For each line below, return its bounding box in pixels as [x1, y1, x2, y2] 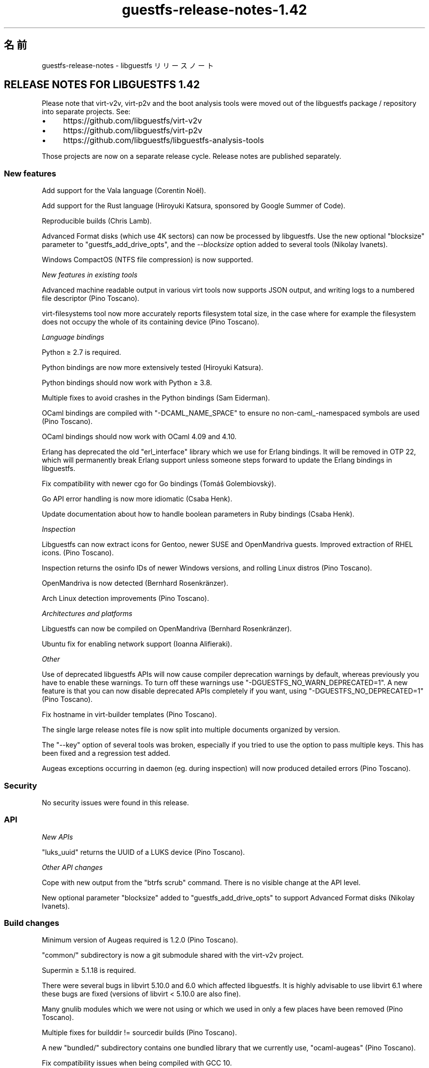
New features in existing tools [42, 271, 138, 279]
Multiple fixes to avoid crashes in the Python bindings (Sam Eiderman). [42, 394, 270, 402]
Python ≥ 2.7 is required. [42, 348, 121, 357]
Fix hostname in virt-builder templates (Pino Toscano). [42, 710, 217, 719]
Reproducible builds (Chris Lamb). [42, 217, 152, 225]
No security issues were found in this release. [42, 798, 189, 807]
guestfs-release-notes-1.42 [122, 1, 307, 18]
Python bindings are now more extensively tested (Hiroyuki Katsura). [42, 363, 263, 372]
